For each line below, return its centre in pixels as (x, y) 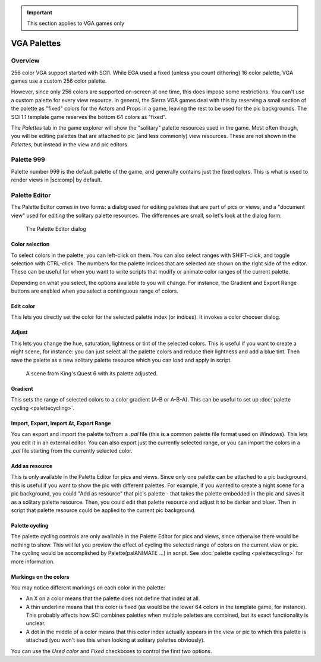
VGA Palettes (36, 44)
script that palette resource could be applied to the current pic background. (103, 510)
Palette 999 (28, 159)
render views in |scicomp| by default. (56, 180)
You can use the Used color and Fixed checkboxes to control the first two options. (111, 651)
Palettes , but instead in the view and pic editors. (70, 144)
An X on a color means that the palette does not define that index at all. (113, 598)
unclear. (36, 623)
